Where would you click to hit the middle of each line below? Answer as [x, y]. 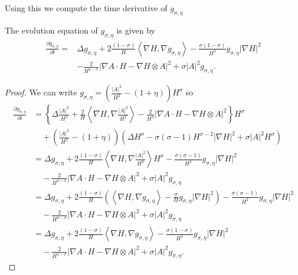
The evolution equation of [51, 30]
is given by [136, 30]
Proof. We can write [41, 92]
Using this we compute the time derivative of [86, 8]
